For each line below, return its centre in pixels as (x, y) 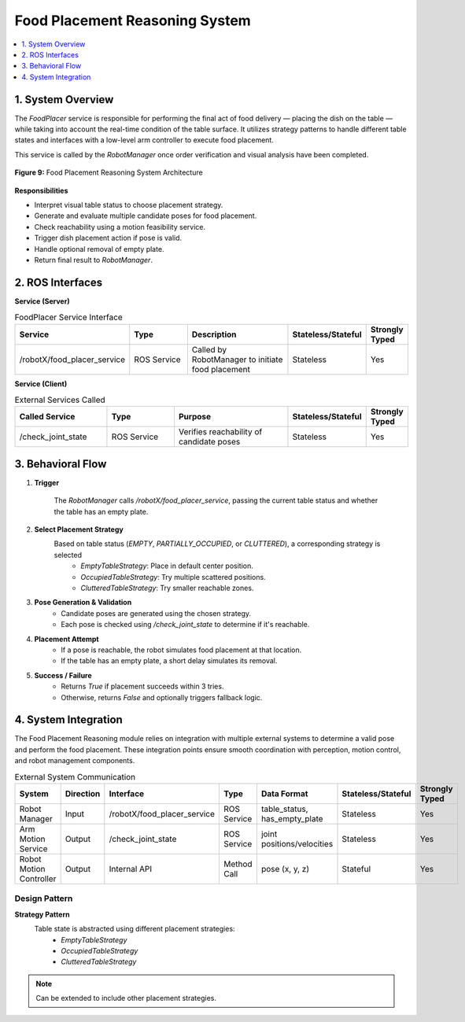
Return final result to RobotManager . (94, 260)
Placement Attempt (66, 639)
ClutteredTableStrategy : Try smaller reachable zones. (167, 588)
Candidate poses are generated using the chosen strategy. (156, 613)
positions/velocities (297, 843)
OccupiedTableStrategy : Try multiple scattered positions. (173, 577)
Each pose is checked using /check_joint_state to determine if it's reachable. (185, 625)
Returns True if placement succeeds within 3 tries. (142, 686)
